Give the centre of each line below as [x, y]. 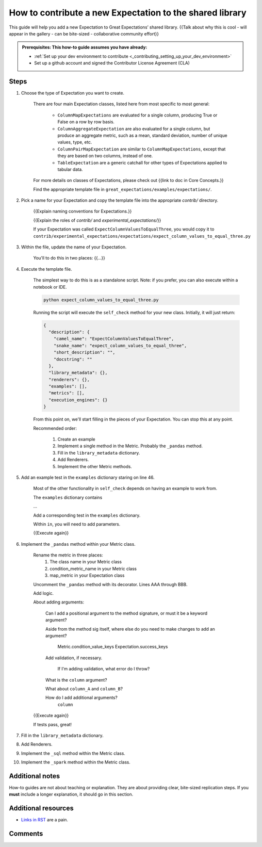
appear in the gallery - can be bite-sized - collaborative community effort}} [84, 33]
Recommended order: [55, 428]
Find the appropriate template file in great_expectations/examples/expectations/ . [123, 189]
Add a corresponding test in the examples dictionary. [87, 515]
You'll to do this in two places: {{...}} [69, 258]
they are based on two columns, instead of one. [105, 156]
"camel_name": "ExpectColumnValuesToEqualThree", [114, 339]
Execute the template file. [47, 269]
